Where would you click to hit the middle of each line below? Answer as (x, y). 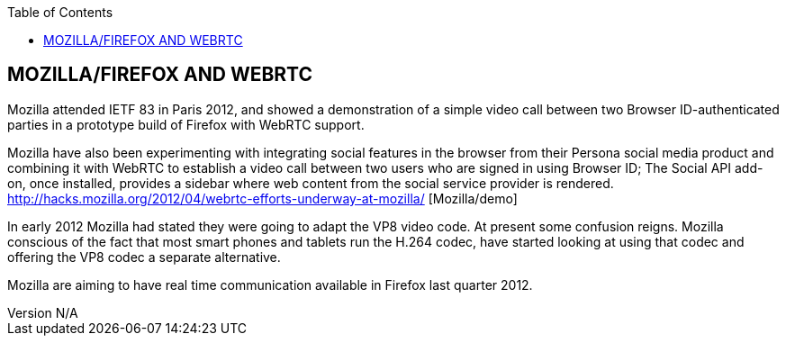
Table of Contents (60, 12)
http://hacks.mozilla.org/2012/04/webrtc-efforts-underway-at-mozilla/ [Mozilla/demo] (262, 198)
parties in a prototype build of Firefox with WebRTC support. (186, 124)
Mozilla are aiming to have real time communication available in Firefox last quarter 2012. (270, 284)
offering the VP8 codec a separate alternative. (144, 257)
